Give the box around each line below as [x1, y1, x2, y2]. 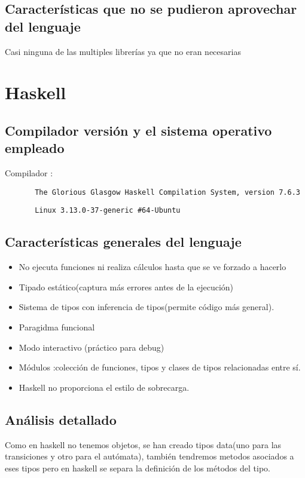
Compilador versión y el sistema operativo [5, 121, 272, 139]
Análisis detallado [5, 410, 117, 428]
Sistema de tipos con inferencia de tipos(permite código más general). [19, 301, 274, 313]
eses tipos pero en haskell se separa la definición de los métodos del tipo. [5, 461, 270, 474]
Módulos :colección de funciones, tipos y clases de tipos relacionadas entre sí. [19, 361, 301, 373]
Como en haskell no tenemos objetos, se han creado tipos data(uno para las [5, 438, 282, 451]
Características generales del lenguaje [5, 232, 242, 251]
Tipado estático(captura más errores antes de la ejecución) [19, 280, 233, 293]
